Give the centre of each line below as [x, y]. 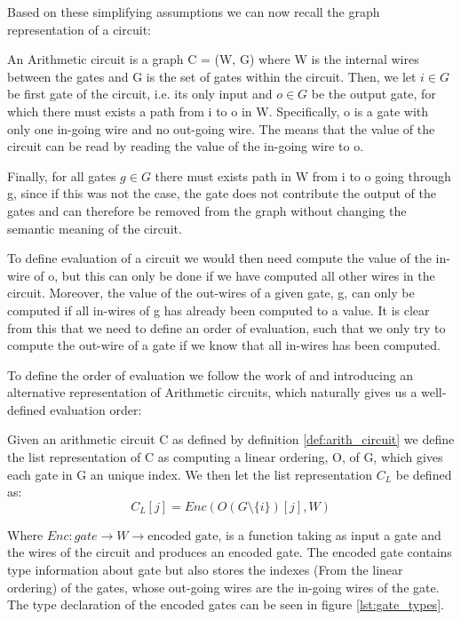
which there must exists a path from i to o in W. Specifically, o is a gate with [218, 111]
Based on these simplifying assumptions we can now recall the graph [194, 12]
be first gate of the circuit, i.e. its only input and [140, 94]
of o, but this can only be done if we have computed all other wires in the [234, 275]
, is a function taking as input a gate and [330, 534]
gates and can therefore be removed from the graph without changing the [207, 210]
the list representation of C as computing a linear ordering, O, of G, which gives [225, 457]
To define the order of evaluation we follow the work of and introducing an [211, 374]
